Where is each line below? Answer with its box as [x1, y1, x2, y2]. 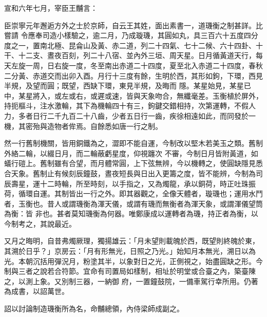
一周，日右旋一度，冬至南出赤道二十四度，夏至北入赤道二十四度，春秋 [25, 60, 263, 70]
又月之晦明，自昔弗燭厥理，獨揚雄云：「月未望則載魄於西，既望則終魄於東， [4, 235, 259, 246]
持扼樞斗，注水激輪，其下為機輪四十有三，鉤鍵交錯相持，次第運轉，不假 [4, 100, 249, 111]
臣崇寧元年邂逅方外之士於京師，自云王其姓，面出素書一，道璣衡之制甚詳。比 [4, 20, 263, 30]
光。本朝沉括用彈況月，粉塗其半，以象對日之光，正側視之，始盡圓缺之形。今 [4, 255, 263, 266]
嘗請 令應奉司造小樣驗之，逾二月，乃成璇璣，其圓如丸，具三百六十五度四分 [4, 30, 258, 41]
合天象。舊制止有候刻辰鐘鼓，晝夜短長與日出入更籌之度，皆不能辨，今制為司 [4, 167, 263, 178]
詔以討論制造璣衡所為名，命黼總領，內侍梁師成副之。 [4, 303, 184, 314]
